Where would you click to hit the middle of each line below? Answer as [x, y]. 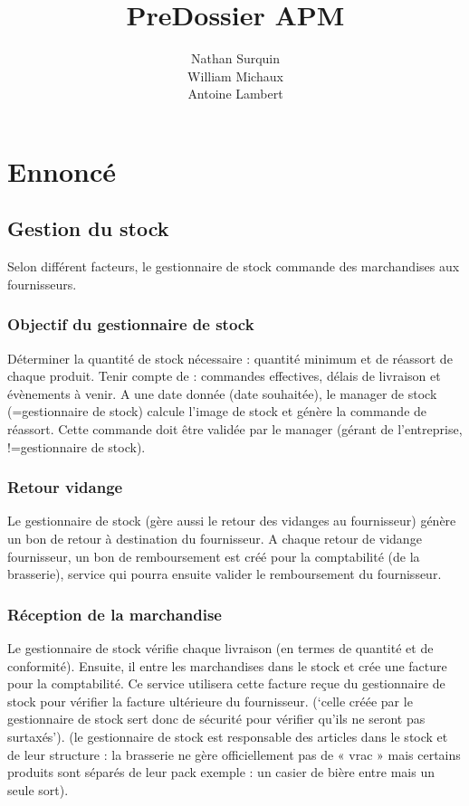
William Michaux [235, 76]
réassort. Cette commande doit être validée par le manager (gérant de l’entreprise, [235, 429]
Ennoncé [62, 171]
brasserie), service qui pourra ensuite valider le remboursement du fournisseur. [225, 574]
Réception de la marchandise [115, 614]
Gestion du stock [88, 228]
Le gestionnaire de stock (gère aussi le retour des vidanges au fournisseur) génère [232, 521]
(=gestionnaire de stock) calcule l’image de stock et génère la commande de [217, 411]
